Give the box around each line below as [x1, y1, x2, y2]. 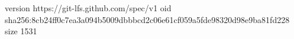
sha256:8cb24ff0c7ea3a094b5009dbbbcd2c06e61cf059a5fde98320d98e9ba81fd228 [5, 13, 290, 25]
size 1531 [5, 25, 37, 37]
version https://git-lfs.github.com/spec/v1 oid [5, 2, 172, 14]
